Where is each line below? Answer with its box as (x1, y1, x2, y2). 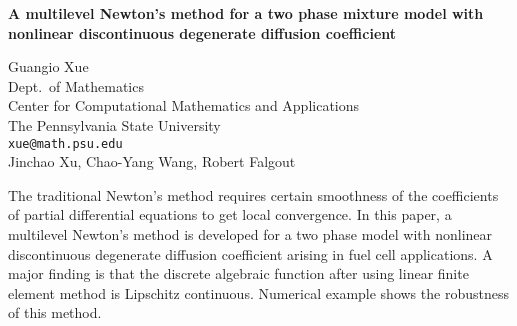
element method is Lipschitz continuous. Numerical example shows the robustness (8, 282, 509, 303)
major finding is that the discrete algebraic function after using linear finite (8, 263, 469, 284)
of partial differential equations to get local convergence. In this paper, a (8, 204, 452, 225)
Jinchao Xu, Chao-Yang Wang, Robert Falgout (8, 151, 296, 172)
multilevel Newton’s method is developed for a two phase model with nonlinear (8, 224, 493, 244)
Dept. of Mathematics (8, 75, 144, 96)
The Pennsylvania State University (8, 114, 221, 135)
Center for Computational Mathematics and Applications (8, 95, 360, 116)
